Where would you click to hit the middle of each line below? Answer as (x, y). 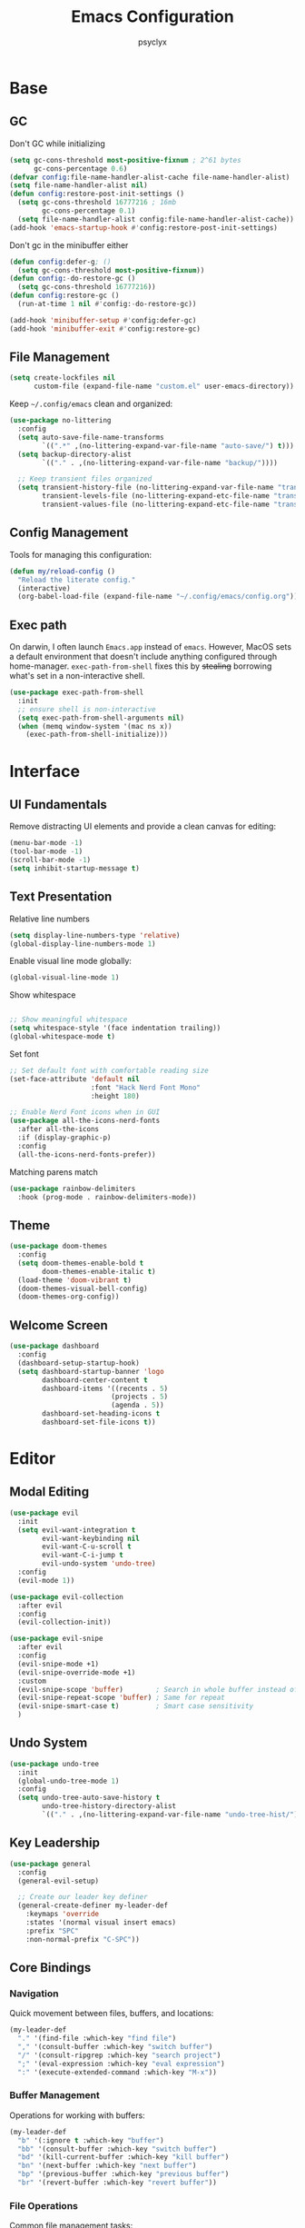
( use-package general (50, 1864)
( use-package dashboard (54, 1347)
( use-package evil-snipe (56, 1639)
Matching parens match (54, 1172)
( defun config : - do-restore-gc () (73, 279)
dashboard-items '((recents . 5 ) (105, 1388)
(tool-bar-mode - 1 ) (46, 851)
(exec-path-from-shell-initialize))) (97, 735)
